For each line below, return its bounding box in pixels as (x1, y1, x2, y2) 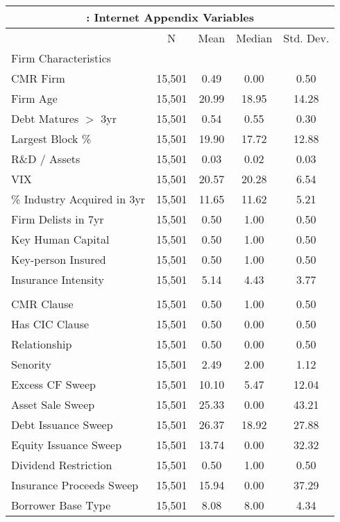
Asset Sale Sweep (11, 396, 95, 412)
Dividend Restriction (11, 457, 112, 473)
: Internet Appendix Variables (86, 9, 255, 25)
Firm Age (11, 90, 58, 106)
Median (236, 30, 273, 46)
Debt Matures (11, 110, 79, 126)
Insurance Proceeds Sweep (11, 477, 139, 493)
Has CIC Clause (11, 316, 90, 332)
